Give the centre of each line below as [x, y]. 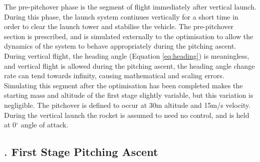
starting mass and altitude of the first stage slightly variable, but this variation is [129, 95]
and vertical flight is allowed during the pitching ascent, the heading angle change [129, 65]
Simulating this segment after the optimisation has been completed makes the [123, 85]
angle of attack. [45, 125]
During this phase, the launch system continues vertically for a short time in [121, 16]
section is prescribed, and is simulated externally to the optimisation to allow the [129, 36]
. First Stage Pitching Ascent [81, 152]
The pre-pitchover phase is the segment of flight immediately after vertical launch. [130, 7]
